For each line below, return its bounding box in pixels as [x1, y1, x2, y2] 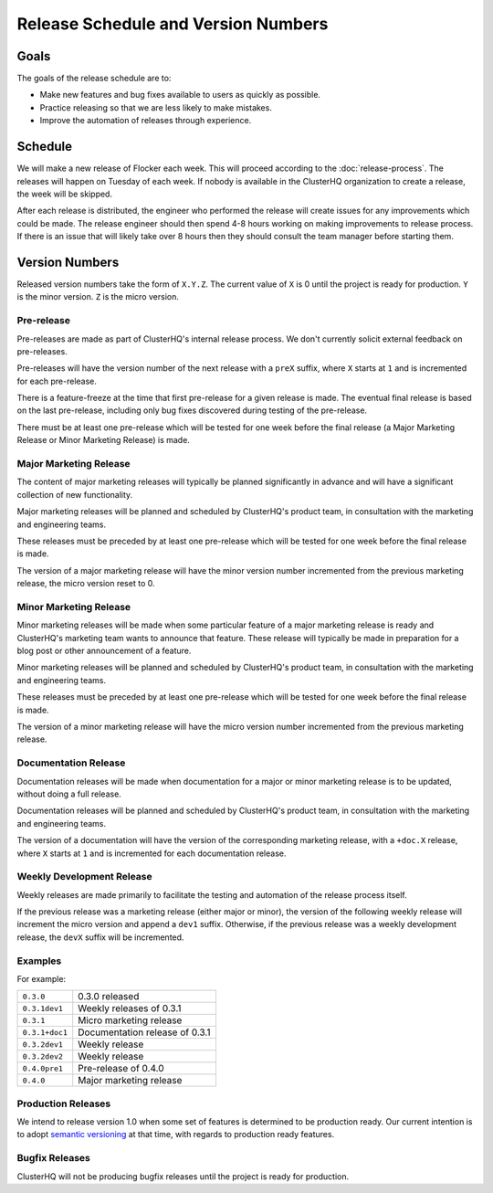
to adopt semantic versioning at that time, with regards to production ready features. [16, 1129, 335, 1140]
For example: [16, 973, 67, 984]
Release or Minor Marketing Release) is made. [16, 435, 191, 446]
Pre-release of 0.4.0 [78, 1062, 164, 1075]
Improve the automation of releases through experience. [39, 115, 252, 126]
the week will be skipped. [16, 188, 113, 199]
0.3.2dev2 [22, 1051, 64, 1061]
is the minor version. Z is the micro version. [16, 291, 180, 302]
